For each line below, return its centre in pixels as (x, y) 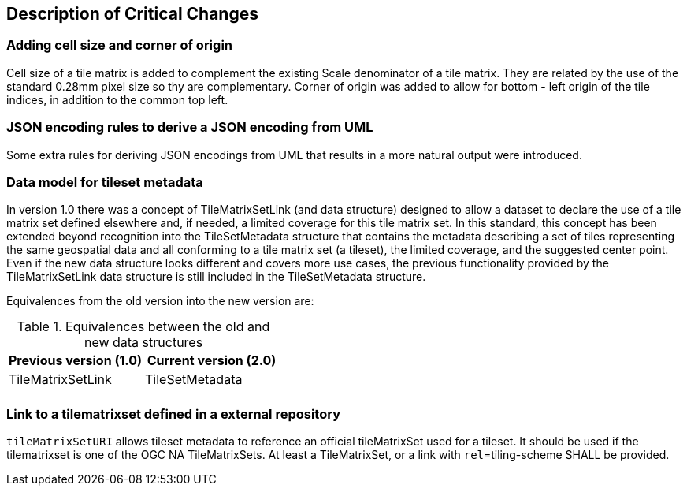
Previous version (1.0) (76, 361)
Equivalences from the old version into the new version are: (160, 301)
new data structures (143, 343)
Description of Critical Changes (132, 14)
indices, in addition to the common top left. (117, 99)
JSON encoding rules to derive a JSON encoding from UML (190, 127)
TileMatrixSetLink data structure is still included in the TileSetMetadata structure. (216, 277)
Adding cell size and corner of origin (120, 45)
